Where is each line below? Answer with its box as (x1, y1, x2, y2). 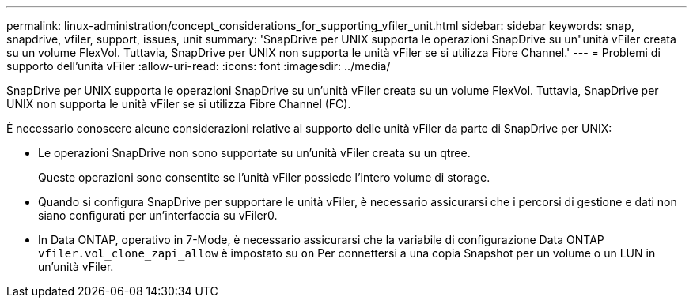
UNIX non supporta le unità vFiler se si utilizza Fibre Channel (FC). (6, 97, 351, 111)
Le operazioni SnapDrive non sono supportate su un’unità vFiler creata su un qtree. (38, 146, 471, 160)
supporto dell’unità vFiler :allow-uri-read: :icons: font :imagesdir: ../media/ (6, 59, 391, 73)
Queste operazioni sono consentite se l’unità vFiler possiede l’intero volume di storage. (38, 171, 490, 184)
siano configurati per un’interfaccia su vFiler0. (38, 208, 278, 222)
